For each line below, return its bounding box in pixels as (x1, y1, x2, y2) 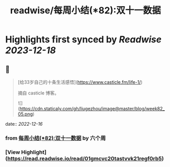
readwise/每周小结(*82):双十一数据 (10, 5, 161, 16)
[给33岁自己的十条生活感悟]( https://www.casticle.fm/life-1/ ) (17, 79, 143, 85)
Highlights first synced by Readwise (5, 34, 162, 45)
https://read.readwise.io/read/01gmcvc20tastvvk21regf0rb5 (7, 155, 162, 162)
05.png (17, 111, 33, 117)
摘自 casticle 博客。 (17, 90, 60, 96)
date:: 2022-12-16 (5, 121, 43, 127)
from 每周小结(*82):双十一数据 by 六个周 (5, 134, 106, 141)
